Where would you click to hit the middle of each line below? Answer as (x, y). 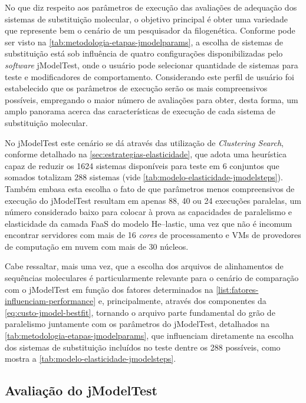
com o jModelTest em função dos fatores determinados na (109, 289)
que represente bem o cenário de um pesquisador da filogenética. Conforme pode (150, 30)
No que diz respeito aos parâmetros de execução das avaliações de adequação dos (151, 7)
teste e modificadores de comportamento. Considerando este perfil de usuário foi (149, 76)
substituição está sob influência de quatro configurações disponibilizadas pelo (144, 53)
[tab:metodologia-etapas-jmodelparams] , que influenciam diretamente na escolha (149, 336)
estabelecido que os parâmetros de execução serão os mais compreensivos (136, 88)
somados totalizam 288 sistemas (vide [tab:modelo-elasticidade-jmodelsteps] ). (144, 177)
